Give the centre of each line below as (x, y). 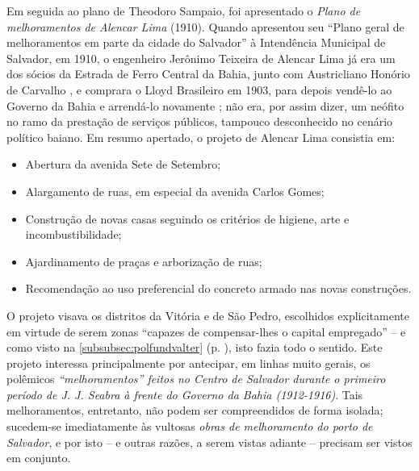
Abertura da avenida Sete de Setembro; (123, 164)
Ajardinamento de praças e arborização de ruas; (144, 261)
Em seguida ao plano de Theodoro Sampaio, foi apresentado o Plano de (184, 10)
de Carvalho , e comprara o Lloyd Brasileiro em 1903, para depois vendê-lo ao (199, 89)
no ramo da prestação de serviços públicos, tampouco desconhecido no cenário (200, 121)
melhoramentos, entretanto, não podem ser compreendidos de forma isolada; (195, 410)
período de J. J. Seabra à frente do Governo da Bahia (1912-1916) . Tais (185, 394)
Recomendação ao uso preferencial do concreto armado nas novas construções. (218, 288)
